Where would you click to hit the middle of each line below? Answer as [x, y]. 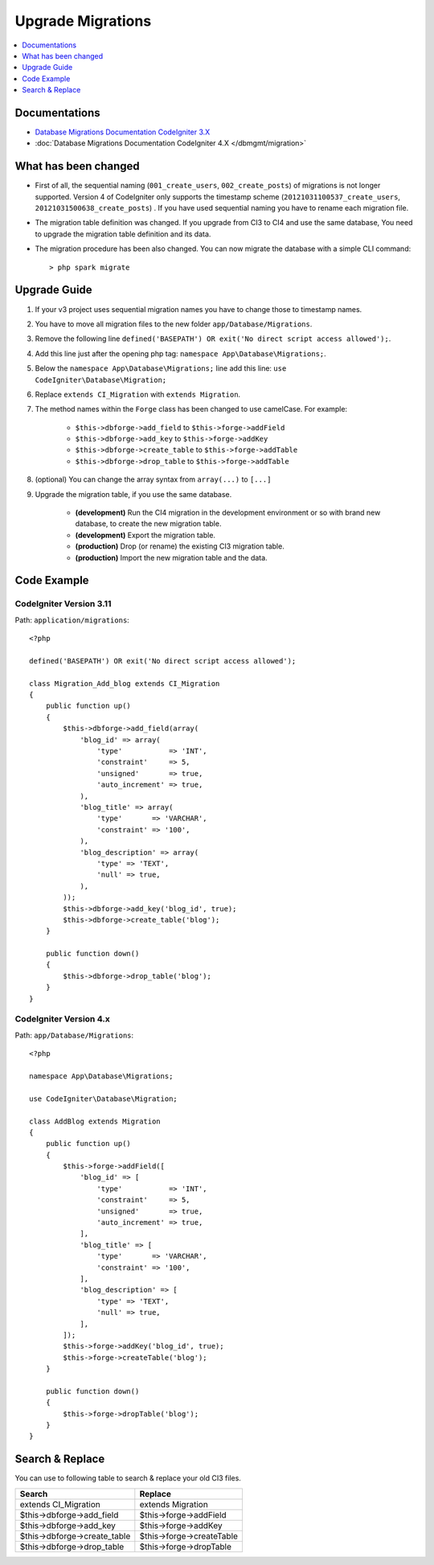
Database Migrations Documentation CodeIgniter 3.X [123, 132]
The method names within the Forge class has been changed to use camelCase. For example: [191, 409]
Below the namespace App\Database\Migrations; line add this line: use [161, 368]
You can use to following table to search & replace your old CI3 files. [128, 1478]
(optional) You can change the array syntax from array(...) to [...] [153, 479]
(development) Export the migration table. [145, 535]
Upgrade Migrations [83, 21]
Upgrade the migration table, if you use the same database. [133, 494]
